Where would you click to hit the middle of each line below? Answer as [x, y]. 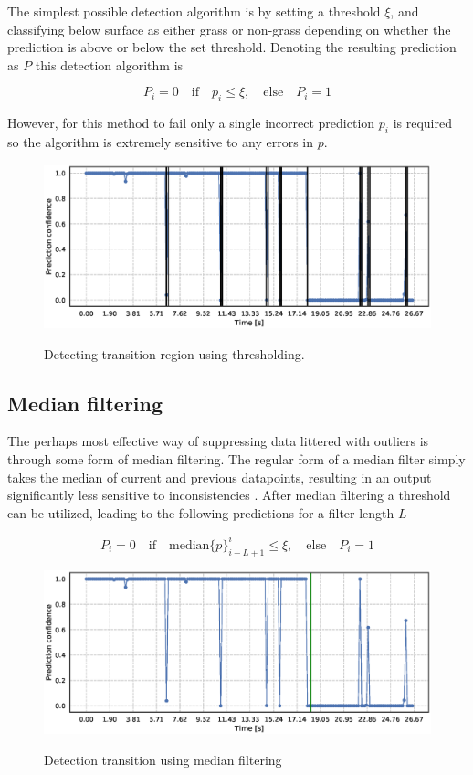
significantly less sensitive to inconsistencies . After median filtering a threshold [229, 495]
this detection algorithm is [109, 64]
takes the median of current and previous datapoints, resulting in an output [220, 477]
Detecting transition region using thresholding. [174, 353]
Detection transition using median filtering [163, 759]
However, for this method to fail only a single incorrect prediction [191, 123]
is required [422, 123]
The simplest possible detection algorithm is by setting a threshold [194, 11]
